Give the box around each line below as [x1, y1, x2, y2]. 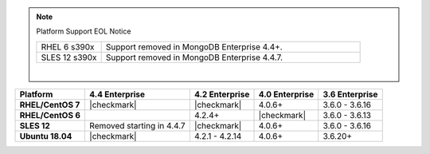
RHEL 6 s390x [41, 41, 95, 52]
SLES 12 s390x [41, 52, 97, 63]
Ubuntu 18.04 [19, 131, 72, 142]
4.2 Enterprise [193, 89, 250, 100]
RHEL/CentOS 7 [19, 100, 80, 111]
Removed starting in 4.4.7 [88, 120, 186, 132]
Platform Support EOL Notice [36, 26, 131, 36]
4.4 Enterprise [88, 89, 146, 100]
